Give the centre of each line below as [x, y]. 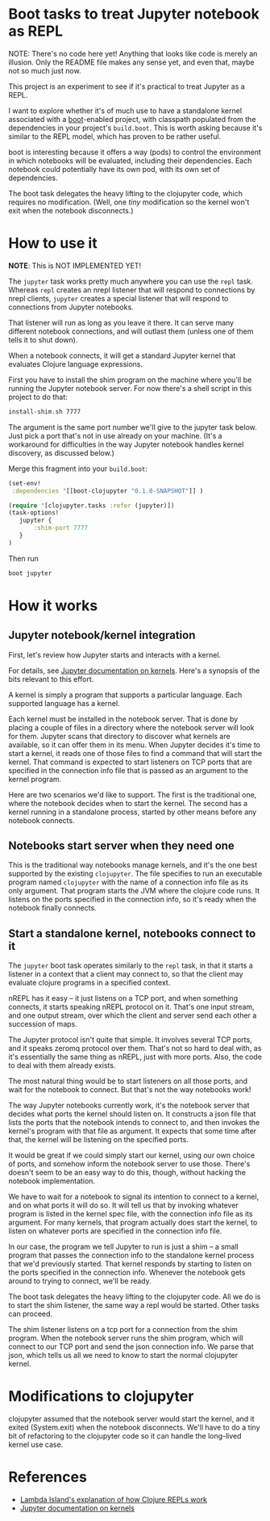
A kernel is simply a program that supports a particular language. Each [125, 695]
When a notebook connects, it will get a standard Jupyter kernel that [122, 355]
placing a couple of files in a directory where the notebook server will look [131, 727]
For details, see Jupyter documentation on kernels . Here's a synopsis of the [134, 670]
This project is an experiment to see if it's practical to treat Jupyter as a [127, 86]
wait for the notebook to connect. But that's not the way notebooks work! [130, 1090]
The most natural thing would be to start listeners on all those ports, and [128, 1081]
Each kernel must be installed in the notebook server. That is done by [123, 719]
